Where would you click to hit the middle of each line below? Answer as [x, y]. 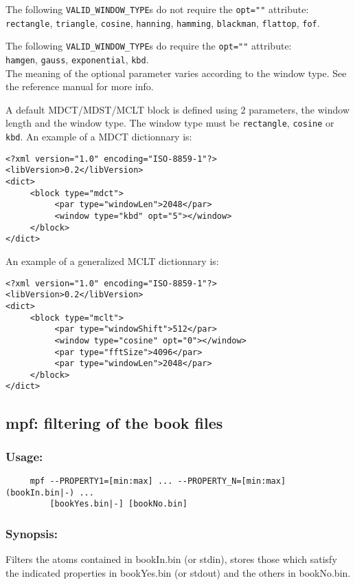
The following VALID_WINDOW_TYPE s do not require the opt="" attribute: [157, 9]
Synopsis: [32, 534]
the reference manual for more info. [80, 86]
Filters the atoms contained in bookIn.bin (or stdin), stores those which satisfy [171, 559]
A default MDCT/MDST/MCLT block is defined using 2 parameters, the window [178, 109]
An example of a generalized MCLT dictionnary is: [112, 260]
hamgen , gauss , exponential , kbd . [77, 59]
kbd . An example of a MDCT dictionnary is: [99, 137]
